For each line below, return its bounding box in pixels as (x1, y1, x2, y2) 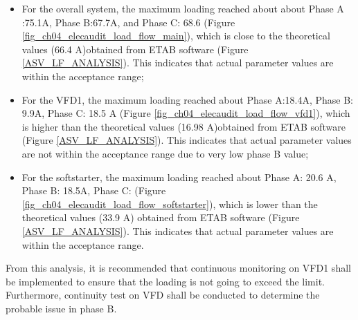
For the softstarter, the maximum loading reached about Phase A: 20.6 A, (21, 169, 337, 184)
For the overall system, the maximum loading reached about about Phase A (21, 1, 344, 15)
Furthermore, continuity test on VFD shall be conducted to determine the (6, 288, 320, 302)
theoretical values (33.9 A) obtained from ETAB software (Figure (21, 210, 300, 225)
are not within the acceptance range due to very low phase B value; (21, 146, 309, 160)
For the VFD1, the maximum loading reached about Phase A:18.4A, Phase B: (21, 92, 353, 106)
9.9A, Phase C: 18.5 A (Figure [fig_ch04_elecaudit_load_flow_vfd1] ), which (21, 106, 350, 120)
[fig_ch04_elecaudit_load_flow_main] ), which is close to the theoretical (21, 28, 330, 43)
